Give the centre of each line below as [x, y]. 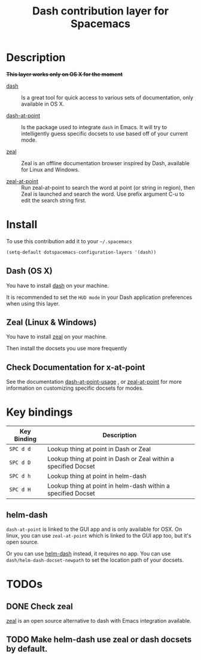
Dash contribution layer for [100, 11]
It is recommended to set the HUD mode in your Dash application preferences [99, 297]
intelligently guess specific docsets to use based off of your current [105, 133]
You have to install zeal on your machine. [57, 337]
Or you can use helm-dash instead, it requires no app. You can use [89, 553]
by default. [27, 649]
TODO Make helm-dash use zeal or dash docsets [99, 640]
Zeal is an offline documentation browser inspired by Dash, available [105, 163]
